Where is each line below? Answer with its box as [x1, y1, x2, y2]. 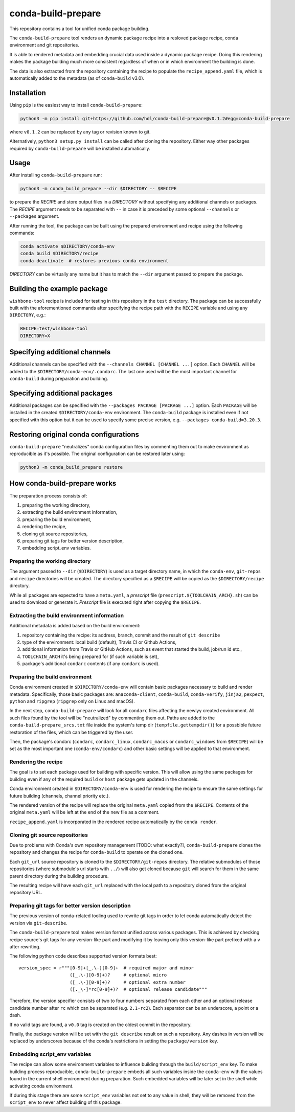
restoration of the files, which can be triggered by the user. [9, 729, 134, 735]
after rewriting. [9, 944, 41, 950]
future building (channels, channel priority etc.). [9, 792, 110, 799]
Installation [9, 88, 46, 97]
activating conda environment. [9, 1083, 74, 1089]
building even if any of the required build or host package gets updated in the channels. [9, 776, 199, 782]
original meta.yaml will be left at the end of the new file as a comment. [9, 809, 160, 815]
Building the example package [9, 284, 108, 293]
